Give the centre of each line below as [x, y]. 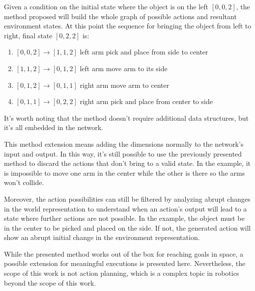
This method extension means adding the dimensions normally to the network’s [124, 144]
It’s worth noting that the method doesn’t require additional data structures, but [126, 118]
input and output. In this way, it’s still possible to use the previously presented [123, 153]
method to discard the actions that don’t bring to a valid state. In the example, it [127, 163]
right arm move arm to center [125, 85]
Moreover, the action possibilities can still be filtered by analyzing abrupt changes [127, 198]
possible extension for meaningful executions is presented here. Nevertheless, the [125, 263]
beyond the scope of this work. [50, 282]
